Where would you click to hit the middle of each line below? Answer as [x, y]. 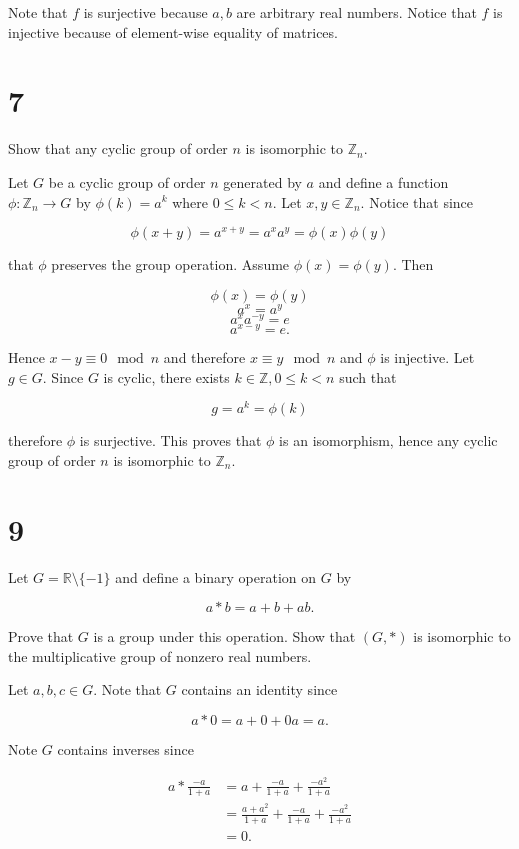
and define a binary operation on [216, 576]
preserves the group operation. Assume [170, 264]
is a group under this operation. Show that [224, 636]
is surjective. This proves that [170, 440]
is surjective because [145, 12]
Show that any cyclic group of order [118, 148]
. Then [413, 264]
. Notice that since [417, 201]
